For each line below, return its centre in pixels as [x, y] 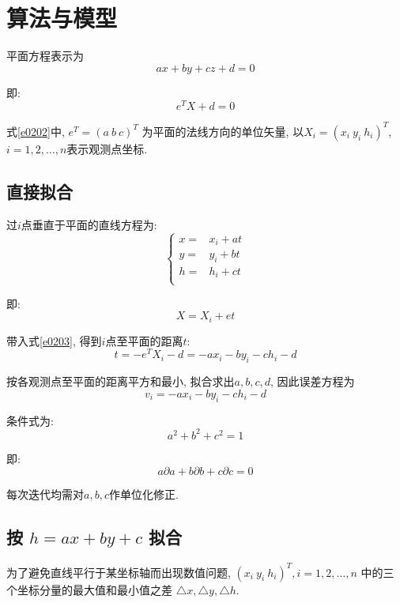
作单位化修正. [143, 494]
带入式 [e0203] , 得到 [54, 340]
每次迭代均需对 [45, 494]
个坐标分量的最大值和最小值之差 [89, 589]
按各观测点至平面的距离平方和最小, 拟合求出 [121, 381]
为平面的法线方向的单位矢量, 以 [223, 131]
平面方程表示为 [45, 56]
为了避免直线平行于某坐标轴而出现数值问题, [119, 572]
